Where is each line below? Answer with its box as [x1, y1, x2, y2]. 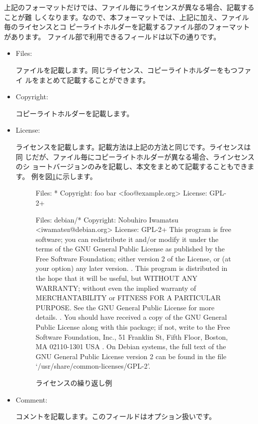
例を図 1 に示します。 [31, 171, 97, 181]
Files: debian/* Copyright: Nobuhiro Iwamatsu [35, 214, 178, 224]
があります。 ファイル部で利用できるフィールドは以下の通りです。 [4, 31, 221, 41]
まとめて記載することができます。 [39, 74, 150, 85]
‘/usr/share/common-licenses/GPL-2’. [35, 361, 151, 371]
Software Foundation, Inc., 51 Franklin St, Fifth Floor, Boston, [35, 331, 228, 342]
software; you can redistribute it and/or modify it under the [35, 233, 219, 244]
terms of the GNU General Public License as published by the [35, 243, 225, 254]
